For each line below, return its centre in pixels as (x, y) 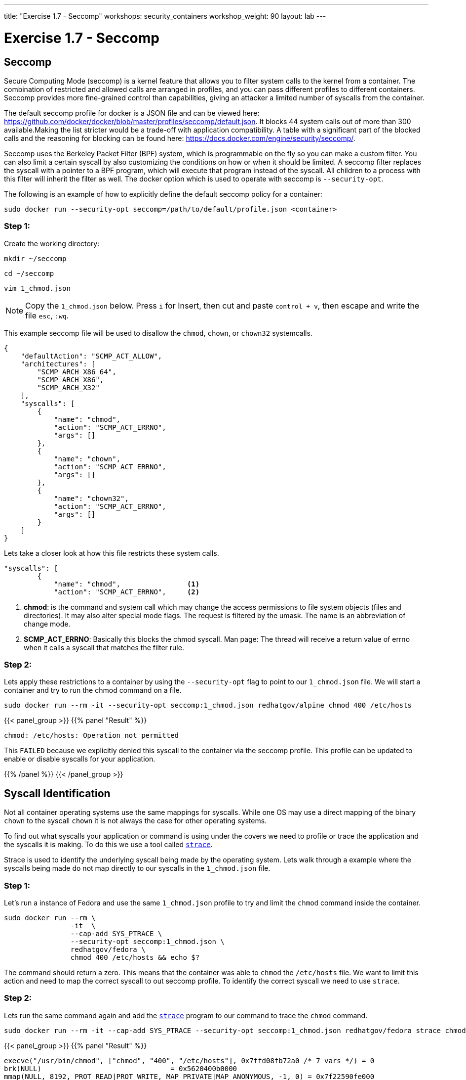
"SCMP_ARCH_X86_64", (77, 372)
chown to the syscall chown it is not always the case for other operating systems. (136, 821)
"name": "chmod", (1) (127, 584)
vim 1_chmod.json (37, 288)
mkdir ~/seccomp (35, 258)
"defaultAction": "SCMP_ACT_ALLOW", (91, 356)
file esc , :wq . (47, 315)
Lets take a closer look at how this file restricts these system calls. (112, 553)
